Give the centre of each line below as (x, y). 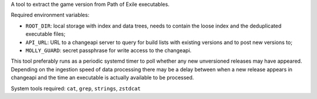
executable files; (45, 34)
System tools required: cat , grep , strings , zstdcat (76, 88)
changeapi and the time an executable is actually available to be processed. (102, 78)
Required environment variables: (50, 15)
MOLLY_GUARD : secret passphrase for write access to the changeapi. (109, 50)
